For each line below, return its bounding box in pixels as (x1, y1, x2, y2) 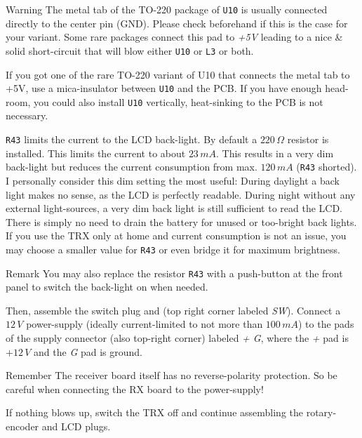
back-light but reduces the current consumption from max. (6, 159, 257, 174)
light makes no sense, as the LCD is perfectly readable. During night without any (6, 187, 356, 201)
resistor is (287, 132, 329, 146)
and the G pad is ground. (34, 344, 142, 359)
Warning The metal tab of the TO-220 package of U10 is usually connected (6, 2, 328, 16)
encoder (6, 418, 39, 433)
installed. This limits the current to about (6, 145, 186, 160)
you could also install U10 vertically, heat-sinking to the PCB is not (34, 94, 323, 109)
